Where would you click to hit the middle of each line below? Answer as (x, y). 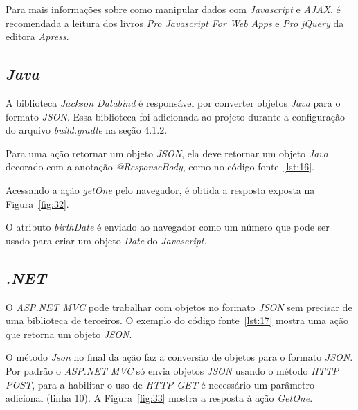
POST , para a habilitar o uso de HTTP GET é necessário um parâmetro (160, 384)
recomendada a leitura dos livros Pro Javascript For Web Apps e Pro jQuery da (175, 23)
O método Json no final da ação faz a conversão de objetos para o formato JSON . (179, 357)
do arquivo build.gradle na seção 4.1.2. (87, 130)
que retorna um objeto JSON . (69, 333)
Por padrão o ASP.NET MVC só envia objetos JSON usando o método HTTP (172, 370)
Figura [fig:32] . (37, 203)
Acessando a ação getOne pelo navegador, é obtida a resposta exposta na (160, 189)
